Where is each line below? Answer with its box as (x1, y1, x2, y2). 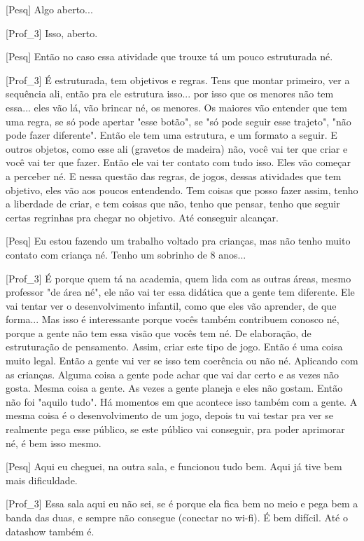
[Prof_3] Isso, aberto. (6, 25, 98, 40)
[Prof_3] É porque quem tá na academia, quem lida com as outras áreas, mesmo (6, 270, 351, 285)
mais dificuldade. (6, 472, 78, 487)
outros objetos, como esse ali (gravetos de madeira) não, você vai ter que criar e (6, 141, 348, 156)
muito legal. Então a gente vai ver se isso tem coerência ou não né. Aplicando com (6, 353, 358, 368)
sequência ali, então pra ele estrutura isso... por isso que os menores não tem (6, 86, 334, 101)
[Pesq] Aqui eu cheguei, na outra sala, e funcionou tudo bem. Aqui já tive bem (6, 459, 342, 474)
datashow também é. (6, 523, 94, 538)
